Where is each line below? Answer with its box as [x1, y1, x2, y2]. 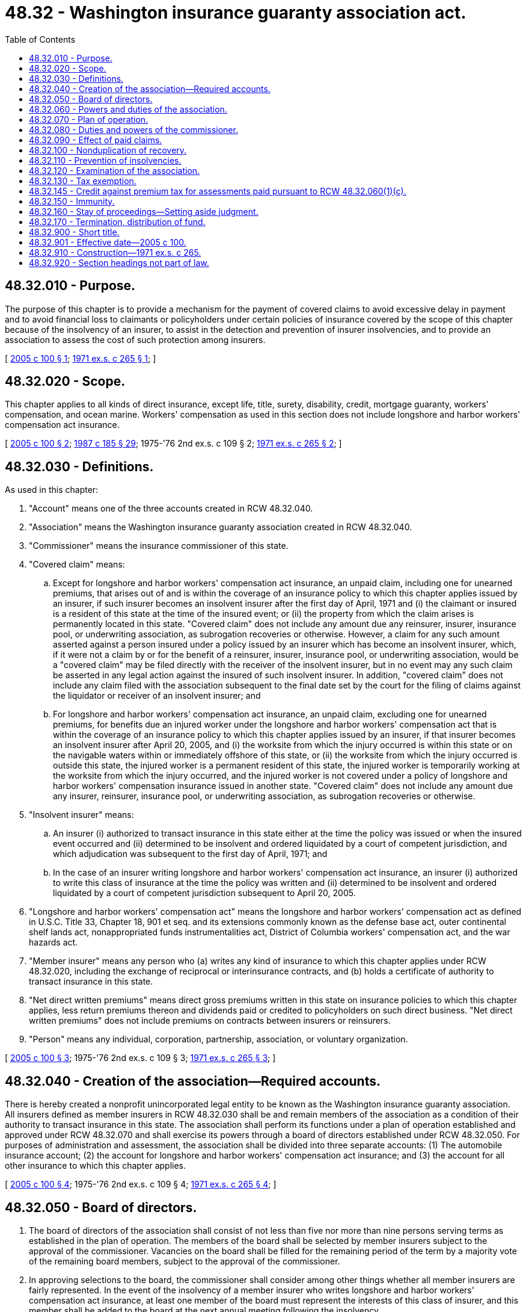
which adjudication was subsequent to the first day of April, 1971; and [53, 849, 328, 859]
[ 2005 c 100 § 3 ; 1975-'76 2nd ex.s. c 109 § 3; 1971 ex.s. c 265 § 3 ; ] [5, 1053, 276, 1063]
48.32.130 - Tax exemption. [29, 175, 136, 186]
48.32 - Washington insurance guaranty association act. [5, 2, 466, 23]
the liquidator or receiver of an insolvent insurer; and [53, 690, 261, 701]
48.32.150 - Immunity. [29, 196, 115, 206]
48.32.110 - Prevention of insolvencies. [29, 155, 182, 166]
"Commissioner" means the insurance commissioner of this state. [29, 540, 289, 551]
